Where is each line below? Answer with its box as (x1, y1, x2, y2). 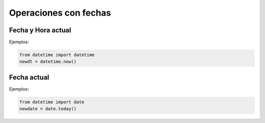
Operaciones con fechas (9, 7, 111, 18)
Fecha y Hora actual (9, 26, 71, 34)
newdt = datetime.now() (19, 59, 77, 65)
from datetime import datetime (19, 52, 95, 58)
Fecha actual (9, 73, 50, 81)
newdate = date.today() (19, 106, 77, 112)
